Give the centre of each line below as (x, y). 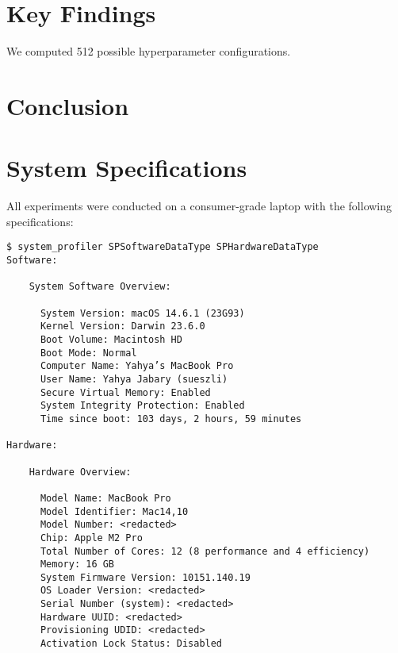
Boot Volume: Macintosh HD (111, 340)
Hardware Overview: (80, 472)
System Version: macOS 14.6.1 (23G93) (142, 313)
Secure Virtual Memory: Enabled (125, 392)
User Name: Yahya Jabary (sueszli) (134, 379)
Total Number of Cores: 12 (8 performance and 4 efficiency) (205, 551)
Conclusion (68, 105)
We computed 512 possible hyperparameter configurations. (149, 51)
